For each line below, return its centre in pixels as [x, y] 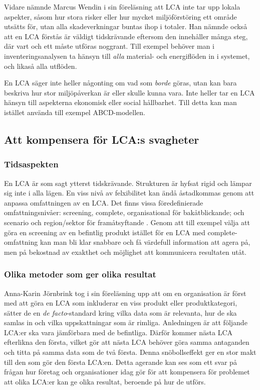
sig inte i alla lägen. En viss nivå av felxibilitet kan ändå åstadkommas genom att [129, 193]
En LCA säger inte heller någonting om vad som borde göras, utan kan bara [120, 83]
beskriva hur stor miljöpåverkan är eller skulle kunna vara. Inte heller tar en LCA [129, 92]
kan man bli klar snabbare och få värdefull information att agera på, [145, 242]
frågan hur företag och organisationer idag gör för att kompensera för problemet [127, 372]
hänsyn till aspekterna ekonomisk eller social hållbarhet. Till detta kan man [120, 102]
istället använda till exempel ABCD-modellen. [75, 112]
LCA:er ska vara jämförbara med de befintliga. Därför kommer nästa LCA [118, 332]
